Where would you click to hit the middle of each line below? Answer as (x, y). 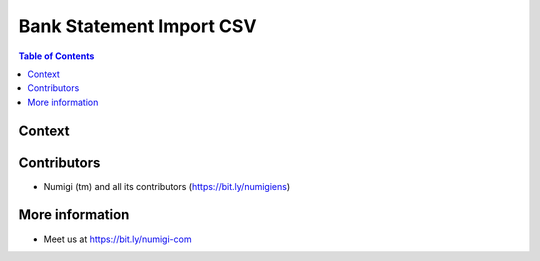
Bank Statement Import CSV (137, 26)
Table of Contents (56, 56)
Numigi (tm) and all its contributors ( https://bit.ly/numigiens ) (167, 186)
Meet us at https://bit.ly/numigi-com (117, 239)
